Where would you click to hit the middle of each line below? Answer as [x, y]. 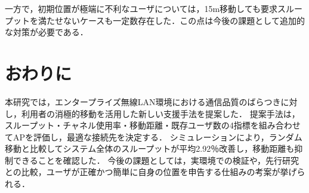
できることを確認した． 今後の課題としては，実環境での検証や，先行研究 [156, 160]
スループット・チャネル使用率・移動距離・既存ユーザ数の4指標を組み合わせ [153, 125]
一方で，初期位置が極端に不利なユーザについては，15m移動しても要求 [141, 8]
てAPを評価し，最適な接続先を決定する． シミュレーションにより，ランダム [154, 137]
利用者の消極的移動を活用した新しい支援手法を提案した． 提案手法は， [160, 113]
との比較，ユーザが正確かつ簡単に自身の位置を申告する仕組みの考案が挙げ [151, 172]
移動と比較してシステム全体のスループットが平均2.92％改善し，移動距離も [150, 148]
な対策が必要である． [47, 32]
